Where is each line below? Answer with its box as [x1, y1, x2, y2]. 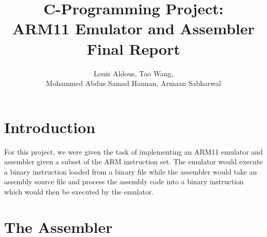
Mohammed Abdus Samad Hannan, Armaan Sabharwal [46, 78, 221, 89]
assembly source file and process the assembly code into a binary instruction [4, 176, 244, 187]
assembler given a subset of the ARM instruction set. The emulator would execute [4, 156, 263, 167]
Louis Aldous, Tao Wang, [93, 68, 174, 78]
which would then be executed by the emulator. [4, 186, 154, 197]
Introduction [4, 116, 96, 137]
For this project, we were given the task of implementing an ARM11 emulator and [4, 146, 263, 157]
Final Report [86, 38, 180, 59]
